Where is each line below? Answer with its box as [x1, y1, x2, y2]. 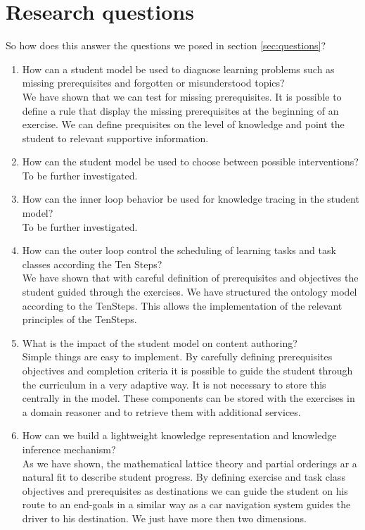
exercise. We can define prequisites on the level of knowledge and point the [22, 117, 345, 132]
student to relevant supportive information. [22, 130, 209, 145]
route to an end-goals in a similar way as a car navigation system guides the [22, 497, 351, 512]
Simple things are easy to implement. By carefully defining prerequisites [22, 349, 333, 364]
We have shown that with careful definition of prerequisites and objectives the [22, 270, 359, 285]
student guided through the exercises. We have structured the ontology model [22, 284, 357, 299]
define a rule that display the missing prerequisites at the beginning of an [22, 103, 339, 118]
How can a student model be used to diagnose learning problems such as [22, 61, 335, 76]
